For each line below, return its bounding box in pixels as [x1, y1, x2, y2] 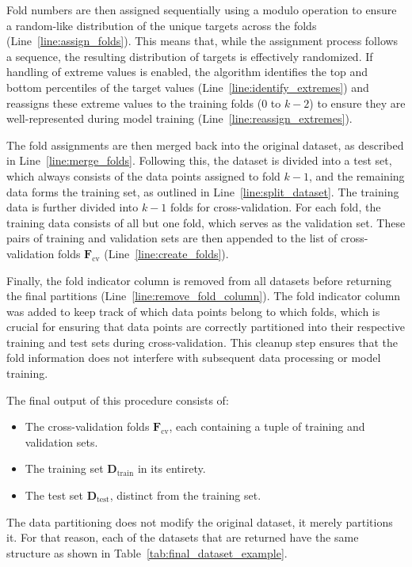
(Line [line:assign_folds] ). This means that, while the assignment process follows [6, 32, 399, 49]
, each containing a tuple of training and [169, 418, 365, 435]
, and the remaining [308, 167, 405, 184]
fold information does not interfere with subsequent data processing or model [6, 349, 381, 366]
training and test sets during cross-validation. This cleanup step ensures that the [6, 333, 398, 350]
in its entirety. [137, 460, 206, 477]
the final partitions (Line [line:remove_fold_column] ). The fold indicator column [6, 287, 401, 304]
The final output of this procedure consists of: [6, 391, 229, 408]
